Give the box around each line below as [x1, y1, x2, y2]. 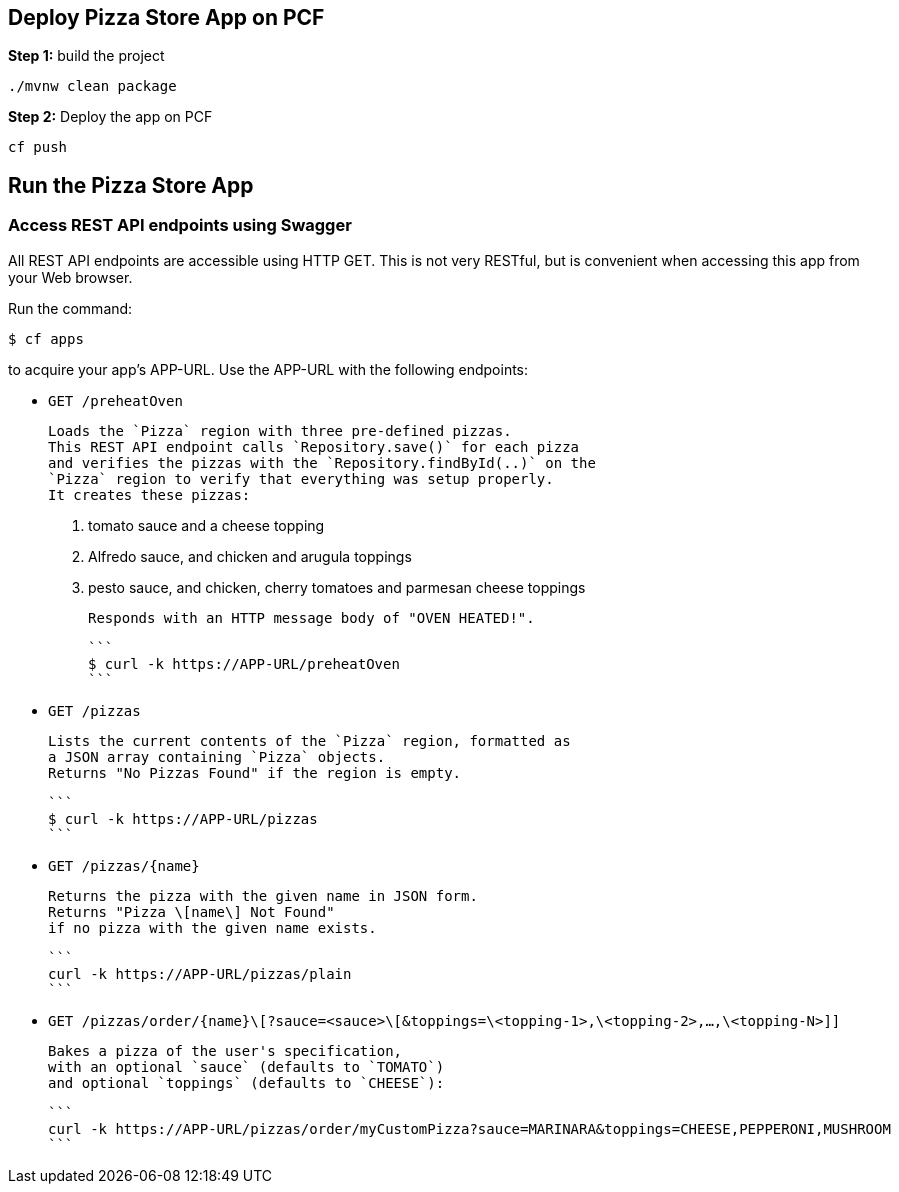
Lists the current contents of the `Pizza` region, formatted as [48, 732, 571, 749]
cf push [8, 139, 68, 156]
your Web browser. [8, 268, 133, 286]
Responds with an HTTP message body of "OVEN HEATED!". [88, 609, 535, 626]
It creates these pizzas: [48, 486, 251, 503]
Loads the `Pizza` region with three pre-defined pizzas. [48, 422, 512, 439]
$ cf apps [8, 330, 84, 347]
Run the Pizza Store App [8, 172, 254, 198]
